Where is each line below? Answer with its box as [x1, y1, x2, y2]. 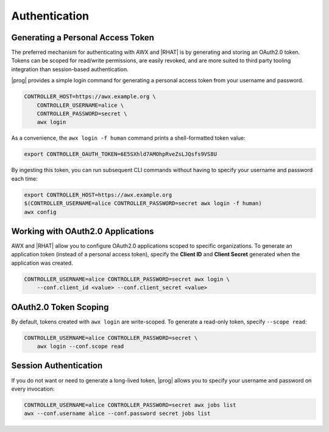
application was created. [11, 259, 73, 267]
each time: [11, 175, 38, 182]
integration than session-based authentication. [11, 65, 129, 73]
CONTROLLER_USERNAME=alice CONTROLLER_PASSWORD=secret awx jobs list [24, 401, 236, 408]
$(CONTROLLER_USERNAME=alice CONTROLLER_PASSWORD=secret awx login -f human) [24, 200, 262, 207]
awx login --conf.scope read [37, 343, 124, 350]
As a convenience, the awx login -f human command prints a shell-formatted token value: [11, 134, 246, 142]
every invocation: [11, 385, 55, 392]
